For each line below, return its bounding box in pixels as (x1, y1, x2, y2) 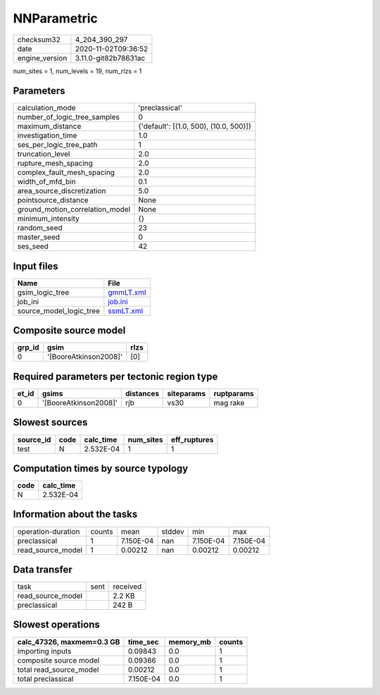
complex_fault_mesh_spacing (17, 167, 115, 177)
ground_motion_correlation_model (17, 205, 131, 215)
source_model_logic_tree (17, 306, 100, 316)
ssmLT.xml (108, 306, 144, 316)
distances (125, 389, 160, 398)
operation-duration (17, 526, 80, 536)
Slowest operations (13, 619, 100, 631)
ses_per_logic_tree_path (17, 140, 98, 150)
